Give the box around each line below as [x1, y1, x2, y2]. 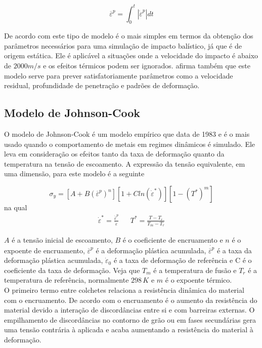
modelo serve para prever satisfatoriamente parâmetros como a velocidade [4, 70, 233, 81]
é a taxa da [216, 245, 252, 255]
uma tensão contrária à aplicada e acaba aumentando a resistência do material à [4, 324, 253, 335]
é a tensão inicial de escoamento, [12, 235, 113, 245]
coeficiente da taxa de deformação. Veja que [4, 264, 140, 275]
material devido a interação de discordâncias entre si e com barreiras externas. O [4, 304, 255, 315]
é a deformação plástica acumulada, [96, 245, 206, 255]
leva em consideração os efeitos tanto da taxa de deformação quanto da [4, 148, 225, 159]
